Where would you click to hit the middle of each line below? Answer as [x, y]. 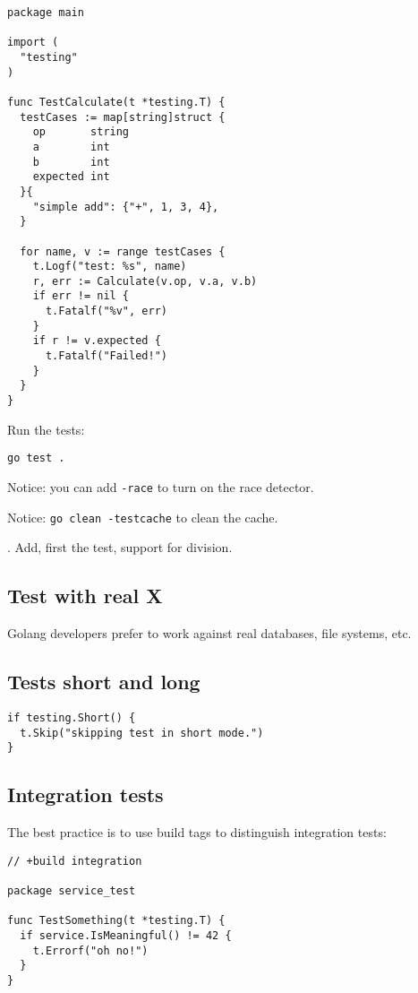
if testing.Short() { [72, 717]
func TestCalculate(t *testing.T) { [116, 102]
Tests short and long [104, 682]
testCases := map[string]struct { [123, 117]
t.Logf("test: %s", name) [110, 267]
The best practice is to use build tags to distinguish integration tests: [197, 832]
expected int [71, 177]
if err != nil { [81, 296]
